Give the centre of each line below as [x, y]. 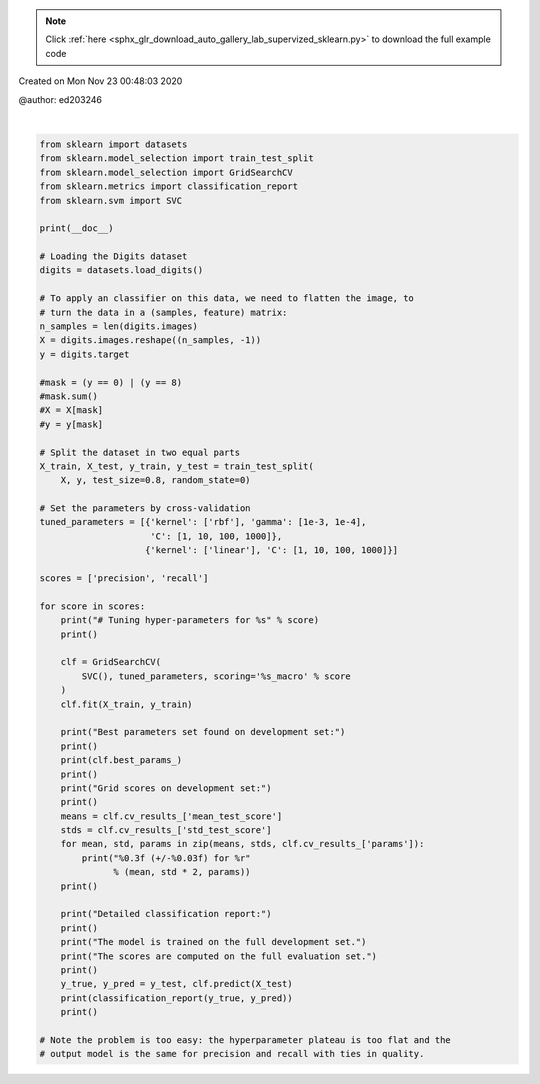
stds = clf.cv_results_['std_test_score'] [166, 830]
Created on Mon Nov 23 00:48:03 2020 [100, 81]
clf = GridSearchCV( [111, 662]
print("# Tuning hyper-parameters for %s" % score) [190, 620]
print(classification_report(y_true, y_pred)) [177, 998]
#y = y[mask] [71, 424]
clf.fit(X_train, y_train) [127, 704]
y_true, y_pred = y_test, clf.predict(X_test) [177, 984]
